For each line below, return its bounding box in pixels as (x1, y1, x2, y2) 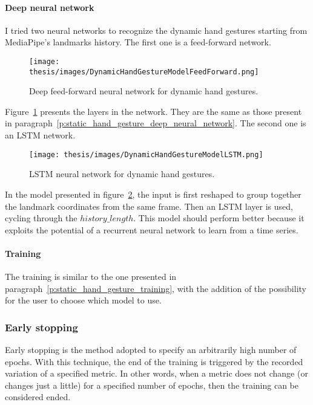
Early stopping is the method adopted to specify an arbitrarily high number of (5, 343, 297, 356)
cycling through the (5, 212, 77, 224)
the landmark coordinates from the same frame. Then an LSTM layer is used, (5, 199, 293, 212)
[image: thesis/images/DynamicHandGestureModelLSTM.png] (29, 150, 263, 159)
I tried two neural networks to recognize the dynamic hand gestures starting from (5, 24, 308, 36)
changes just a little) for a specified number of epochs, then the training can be (5, 378, 298, 391)
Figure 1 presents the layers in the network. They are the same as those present (5, 105, 302, 117)
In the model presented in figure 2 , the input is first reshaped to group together (5, 187, 301, 200)
